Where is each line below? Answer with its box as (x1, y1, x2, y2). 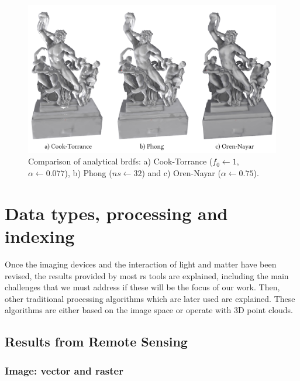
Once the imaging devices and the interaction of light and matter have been (5, 258, 277, 270)
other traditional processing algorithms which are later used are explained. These (5, 292, 295, 304)
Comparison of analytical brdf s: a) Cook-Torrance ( (28, 155, 213, 167)
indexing (5, 224, 75, 248)
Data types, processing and (5, 201, 228, 225)
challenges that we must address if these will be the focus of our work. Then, (5, 281, 280, 293)
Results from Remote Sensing (5, 332, 188, 351)
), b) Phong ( (64, 167, 112, 179)
